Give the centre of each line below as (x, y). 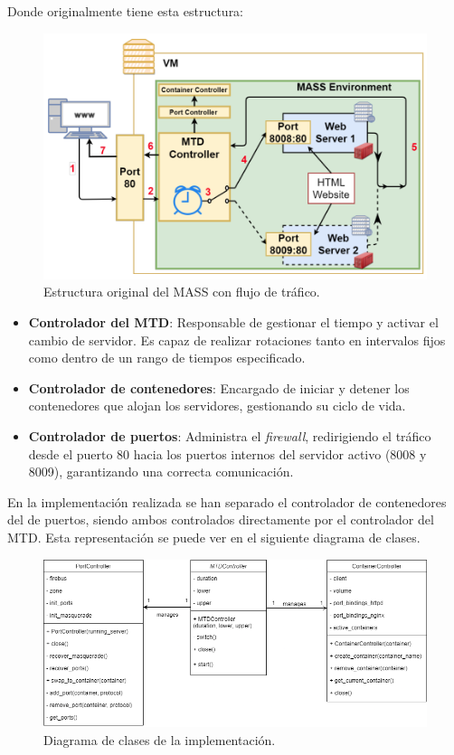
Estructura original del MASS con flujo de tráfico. (182, 292)
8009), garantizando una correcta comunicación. (161, 472)
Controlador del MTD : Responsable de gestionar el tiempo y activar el (233, 322)
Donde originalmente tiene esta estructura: (126, 11)
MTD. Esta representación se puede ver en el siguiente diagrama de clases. (214, 537)
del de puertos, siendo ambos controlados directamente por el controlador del (221, 519)
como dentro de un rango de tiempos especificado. (167, 358)
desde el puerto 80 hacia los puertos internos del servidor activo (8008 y (227, 453)
